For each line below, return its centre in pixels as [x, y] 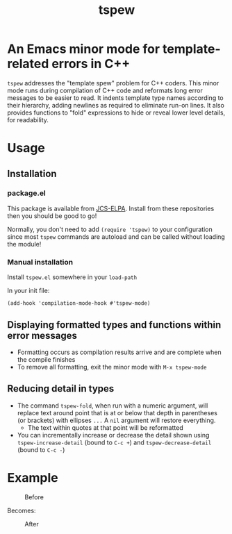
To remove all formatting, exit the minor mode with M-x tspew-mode [112, 367]
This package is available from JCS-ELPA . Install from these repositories [111, 208]
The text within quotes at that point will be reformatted [105, 427]
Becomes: [22, 510]
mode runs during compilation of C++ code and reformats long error [105, 90]
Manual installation [40, 262]
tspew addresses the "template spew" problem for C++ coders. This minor [113, 83]
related [28, 64]
